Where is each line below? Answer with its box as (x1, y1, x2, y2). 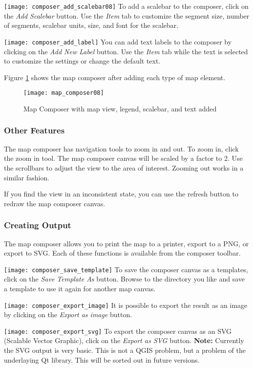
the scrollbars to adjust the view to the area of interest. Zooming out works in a (4, 162, 244, 173)
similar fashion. (4, 172, 50, 182)
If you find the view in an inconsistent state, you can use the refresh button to (4, 189, 238, 199)
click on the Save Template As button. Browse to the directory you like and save (4, 274, 245, 284)
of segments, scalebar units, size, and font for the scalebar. (4, 20, 179, 30)
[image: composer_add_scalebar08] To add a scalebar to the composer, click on (4, 1, 249, 11)
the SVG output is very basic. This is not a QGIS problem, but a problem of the (4, 345, 246, 355)
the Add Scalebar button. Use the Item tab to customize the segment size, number (4, 10, 250, 21)
